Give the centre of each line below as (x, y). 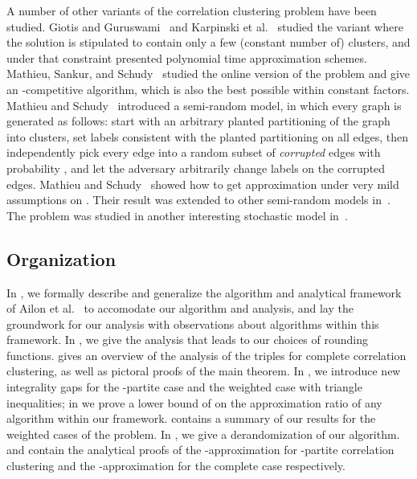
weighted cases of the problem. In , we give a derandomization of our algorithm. (203, 434)
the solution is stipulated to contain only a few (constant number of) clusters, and (208, 42)
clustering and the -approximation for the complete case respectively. (176, 466)
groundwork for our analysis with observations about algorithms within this (193, 323)
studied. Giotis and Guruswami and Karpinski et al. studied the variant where (205, 26)
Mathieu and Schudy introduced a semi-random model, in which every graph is (204, 105)
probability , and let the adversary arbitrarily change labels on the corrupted (196, 168)
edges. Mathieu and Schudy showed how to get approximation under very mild (203, 184)
